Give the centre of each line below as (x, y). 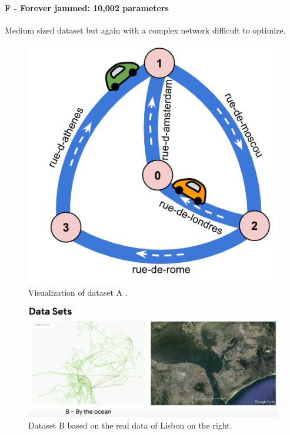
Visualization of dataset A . (78, 292)
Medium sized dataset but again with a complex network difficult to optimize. (145, 30)
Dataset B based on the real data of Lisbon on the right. (130, 425)
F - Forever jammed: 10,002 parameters (87, 7)
